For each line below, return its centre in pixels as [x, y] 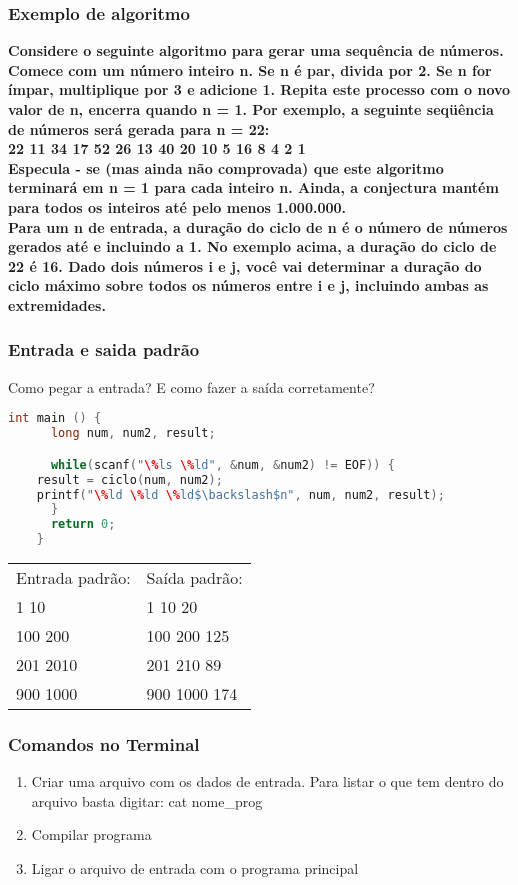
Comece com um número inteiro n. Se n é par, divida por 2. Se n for [250, 69]
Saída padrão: [194, 577]
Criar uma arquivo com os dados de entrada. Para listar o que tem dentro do [267, 781]
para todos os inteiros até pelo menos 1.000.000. [177, 206]
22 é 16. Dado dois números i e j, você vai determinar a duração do [245, 265]
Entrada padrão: [73, 577]
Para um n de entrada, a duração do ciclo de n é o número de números [258, 226]
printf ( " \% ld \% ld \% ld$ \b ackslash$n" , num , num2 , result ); [240, 494]
